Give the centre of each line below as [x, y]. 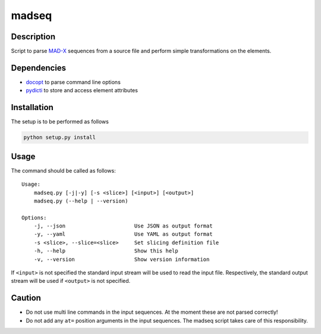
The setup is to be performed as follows [60, 121]
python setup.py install [60, 138]
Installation [32, 107]
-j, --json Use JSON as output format [123, 226]
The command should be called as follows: [63, 170]
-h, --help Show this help [106, 251]
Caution [26, 298]
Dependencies [39, 68]
